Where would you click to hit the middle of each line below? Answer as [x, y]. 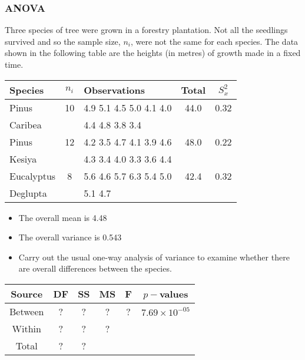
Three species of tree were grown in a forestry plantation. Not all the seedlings [146, 30]
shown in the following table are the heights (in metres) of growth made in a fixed [153, 53]
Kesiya [23, 158]
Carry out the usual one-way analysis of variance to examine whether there [154, 257]
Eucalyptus [33, 176]
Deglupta [28, 193]
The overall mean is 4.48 [63, 217]
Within [26, 328]
